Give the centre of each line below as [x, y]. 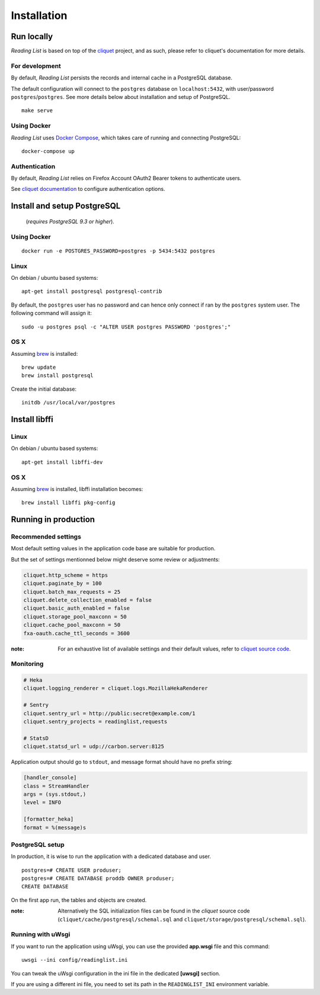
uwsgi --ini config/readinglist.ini [75, 960]
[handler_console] [50, 778]
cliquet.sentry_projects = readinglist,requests [95, 722]
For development [36, 66]
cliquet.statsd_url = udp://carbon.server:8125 [94, 747]
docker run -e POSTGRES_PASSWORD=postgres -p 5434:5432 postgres [119, 251]
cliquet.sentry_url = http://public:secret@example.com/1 [109, 713]
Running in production [53, 520]
